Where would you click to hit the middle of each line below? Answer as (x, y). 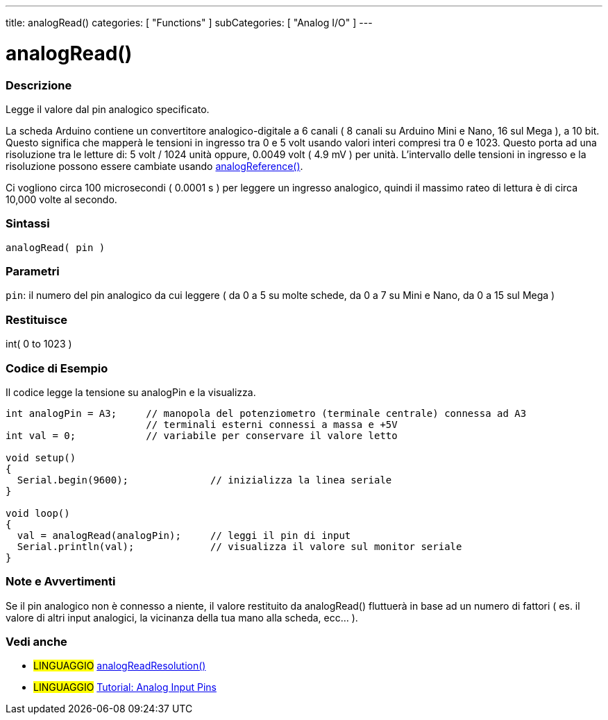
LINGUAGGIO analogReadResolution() (120, 666)
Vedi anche (36, 642)
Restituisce (37, 319)
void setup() (41, 457)
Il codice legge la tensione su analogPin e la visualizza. (131, 392)
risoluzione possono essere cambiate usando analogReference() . (154, 166)
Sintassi (28, 224)
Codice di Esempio (57, 368)
